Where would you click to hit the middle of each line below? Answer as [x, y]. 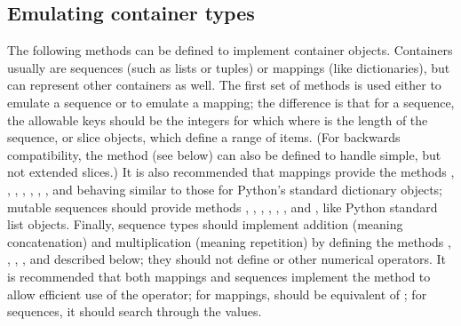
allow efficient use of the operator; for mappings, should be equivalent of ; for [217, 294]
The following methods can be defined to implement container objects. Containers [230, 50]
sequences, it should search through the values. [135, 311]
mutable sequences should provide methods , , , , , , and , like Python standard [223, 207]
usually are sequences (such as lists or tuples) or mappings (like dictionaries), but [229, 67]
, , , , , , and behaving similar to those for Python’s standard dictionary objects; [225, 189]
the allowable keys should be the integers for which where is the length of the [218, 119]
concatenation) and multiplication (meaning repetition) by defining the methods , [229, 241]
